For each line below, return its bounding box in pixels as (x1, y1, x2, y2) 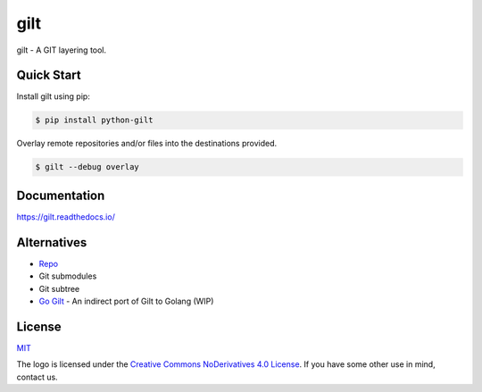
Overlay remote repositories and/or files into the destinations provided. (16, 138, 277, 149)
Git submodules (38, 271, 97, 281)
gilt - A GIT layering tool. (16, 45, 107, 55)
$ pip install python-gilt (35, 115, 154, 125)
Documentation (16, 188, 105, 203)
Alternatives (16, 235, 87, 250)
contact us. (16, 371, 58, 382)
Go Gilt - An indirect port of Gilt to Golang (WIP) (38, 296, 214, 306)
